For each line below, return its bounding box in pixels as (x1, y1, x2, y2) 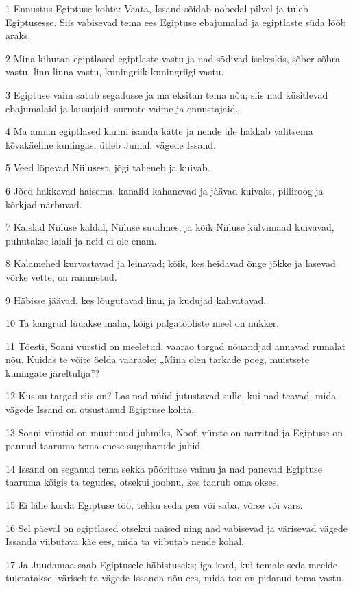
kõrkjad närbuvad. (5, 197, 82, 211)
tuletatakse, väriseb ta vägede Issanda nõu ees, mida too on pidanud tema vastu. (5, 571, 344, 585)
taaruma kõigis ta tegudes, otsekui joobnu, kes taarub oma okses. (5, 475, 280, 489)
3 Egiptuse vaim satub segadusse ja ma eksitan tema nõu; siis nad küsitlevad (5, 87, 328, 101)
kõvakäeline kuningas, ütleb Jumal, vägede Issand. (5, 137, 216, 151)
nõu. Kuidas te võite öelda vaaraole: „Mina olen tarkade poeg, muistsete (5, 352, 309, 366)
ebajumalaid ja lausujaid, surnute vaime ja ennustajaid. (5, 101, 239, 115)
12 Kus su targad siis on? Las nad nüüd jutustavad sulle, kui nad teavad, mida (5, 388, 337, 403)
